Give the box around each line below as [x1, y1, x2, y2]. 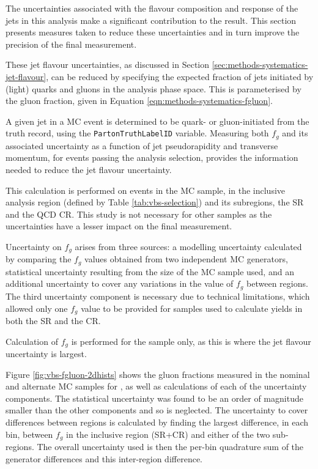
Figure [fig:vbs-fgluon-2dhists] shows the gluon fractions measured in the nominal [6, 367, 310, 380]
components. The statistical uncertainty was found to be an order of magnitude [6, 391, 303, 404]
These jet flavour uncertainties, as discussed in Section [6, 58, 210, 71]
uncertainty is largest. [6, 347, 87, 360]
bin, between [6, 427, 53, 440]
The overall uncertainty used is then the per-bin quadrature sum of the [37, 440, 304, 453]
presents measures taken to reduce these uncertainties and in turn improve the [6, 26, 300, 39]
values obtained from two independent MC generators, [84, 253, 288, 265]
